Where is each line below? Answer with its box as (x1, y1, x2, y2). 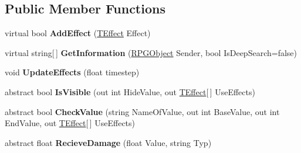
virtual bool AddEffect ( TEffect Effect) (5, 27, 151, 39)
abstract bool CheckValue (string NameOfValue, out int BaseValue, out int (5, 105, 280, 117)
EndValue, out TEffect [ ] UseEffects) (5, 117, 136, 129)
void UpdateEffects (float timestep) (5, 66, 140, 78)
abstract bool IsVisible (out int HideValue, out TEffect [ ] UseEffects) (5, 85, 255, 98)
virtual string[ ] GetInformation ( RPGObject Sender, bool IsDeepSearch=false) (5, 46, 297, 58)
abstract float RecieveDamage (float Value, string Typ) (5, 136, 212, 148)
